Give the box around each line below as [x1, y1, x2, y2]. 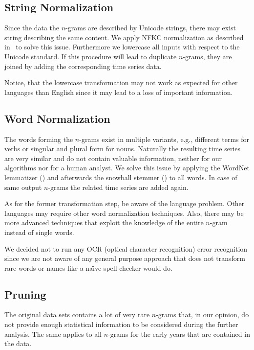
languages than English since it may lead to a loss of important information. [4, 87, 233, 97]
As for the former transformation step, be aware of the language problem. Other [4, 198, 245, 209]
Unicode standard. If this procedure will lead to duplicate [4, 51, 177, 61]
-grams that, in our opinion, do [156, 309, 249, 320]
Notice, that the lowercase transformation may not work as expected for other [4, 77, 238, 88]
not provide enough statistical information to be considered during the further [4, 319, 238, 329]
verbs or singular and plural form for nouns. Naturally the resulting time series [4, 143, 241, 154]
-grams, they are [183, 51, 232, 61]
